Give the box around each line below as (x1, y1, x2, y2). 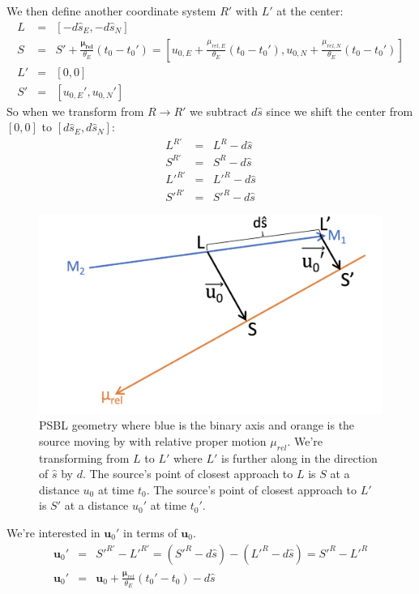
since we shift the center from (266, 102, 413, 119)
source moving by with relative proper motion (39, 432, 267, 449)
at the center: (276, 2, 344, 19)
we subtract (190, 102, 248, 119)
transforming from (39, 449, 130, 466)
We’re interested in (6, 523, 100, 541)
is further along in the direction (221, 449, 378, 466)
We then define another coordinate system (6, 2, 216, 19)
